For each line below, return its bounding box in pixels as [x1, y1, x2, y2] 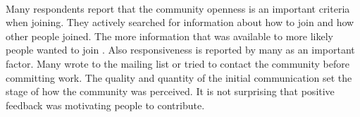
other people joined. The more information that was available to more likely [6, 28, 333, 43]
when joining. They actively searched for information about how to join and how [6, 15, 354, 30]
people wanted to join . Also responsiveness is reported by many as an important [6, 42, 355, 57]
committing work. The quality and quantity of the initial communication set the [6, 70, 352, 85]
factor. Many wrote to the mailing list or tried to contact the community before [6, 56, 349, 70]
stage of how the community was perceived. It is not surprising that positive [6, 84, 335, 99]
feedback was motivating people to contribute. [6, 97, 205, 112]
